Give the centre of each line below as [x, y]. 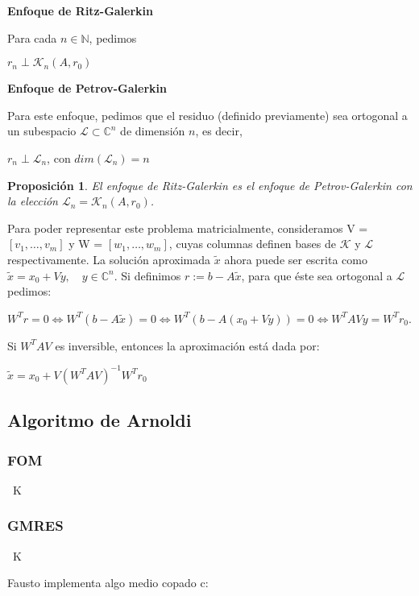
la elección [33, 201]
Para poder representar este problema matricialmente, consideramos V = [188, 228]
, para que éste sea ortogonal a [317, 275]
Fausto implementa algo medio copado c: [108, 583]
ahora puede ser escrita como [296, 259]
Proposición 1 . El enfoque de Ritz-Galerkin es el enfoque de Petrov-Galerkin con [210, 185]
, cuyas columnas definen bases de [252, 244]
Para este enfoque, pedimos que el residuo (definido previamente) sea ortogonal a [207, 115]
